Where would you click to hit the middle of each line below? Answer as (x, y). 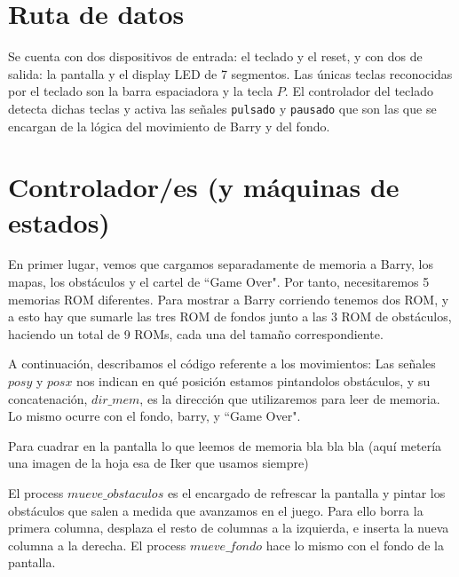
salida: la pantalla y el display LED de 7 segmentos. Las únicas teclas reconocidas (230, 73)
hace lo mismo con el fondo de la (355, 545)
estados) (59, 221)
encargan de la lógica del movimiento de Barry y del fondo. (169, 126)
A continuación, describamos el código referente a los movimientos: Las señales (222, 364)
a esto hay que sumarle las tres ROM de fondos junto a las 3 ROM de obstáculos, (230, 316)
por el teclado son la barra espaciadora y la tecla (141, 91)
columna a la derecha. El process (97, 545)
